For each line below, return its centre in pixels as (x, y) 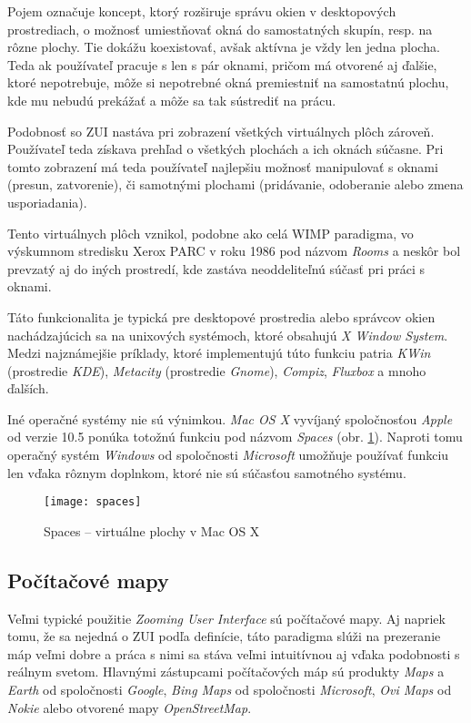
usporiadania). (47, 202)
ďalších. (28, 388)
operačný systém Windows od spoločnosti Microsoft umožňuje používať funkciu (228, 455)
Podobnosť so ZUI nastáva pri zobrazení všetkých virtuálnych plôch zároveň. (221, 131)
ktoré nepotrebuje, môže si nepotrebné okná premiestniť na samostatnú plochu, (228, 82)
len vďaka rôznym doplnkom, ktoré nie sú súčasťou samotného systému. (207, 472)
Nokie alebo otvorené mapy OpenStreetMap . (130, 707)
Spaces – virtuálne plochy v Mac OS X (152, 530)
